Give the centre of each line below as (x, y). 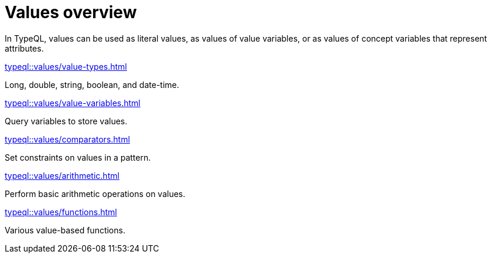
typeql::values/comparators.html (67, 139)
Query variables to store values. (66, 121)
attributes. (24, 48)
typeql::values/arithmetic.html (62, 175)
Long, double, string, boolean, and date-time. (92, 84)
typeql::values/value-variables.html (73, 103)
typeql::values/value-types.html (66, 66)
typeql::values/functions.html (61, 212)
